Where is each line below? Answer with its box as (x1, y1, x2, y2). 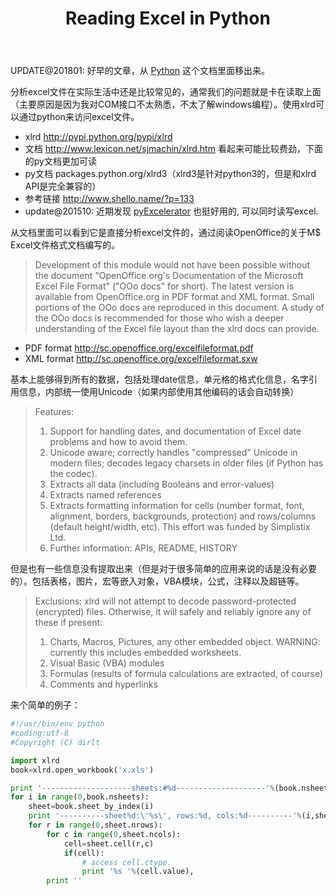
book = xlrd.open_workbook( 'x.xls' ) (10, 765, 155, 775)
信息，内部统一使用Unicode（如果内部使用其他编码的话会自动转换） (18, 386, 300, 398)
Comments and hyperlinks (49, 678, 158, 691)
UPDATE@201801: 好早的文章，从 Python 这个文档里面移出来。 (10, 65, 271, 77)
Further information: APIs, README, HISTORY (49, 542, 238, 554)
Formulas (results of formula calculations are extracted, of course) (49, 668, 324, 680)
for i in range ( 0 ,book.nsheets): (10, 792, 150, 802)
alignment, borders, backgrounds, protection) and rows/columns (49, 510, 317, 522)
